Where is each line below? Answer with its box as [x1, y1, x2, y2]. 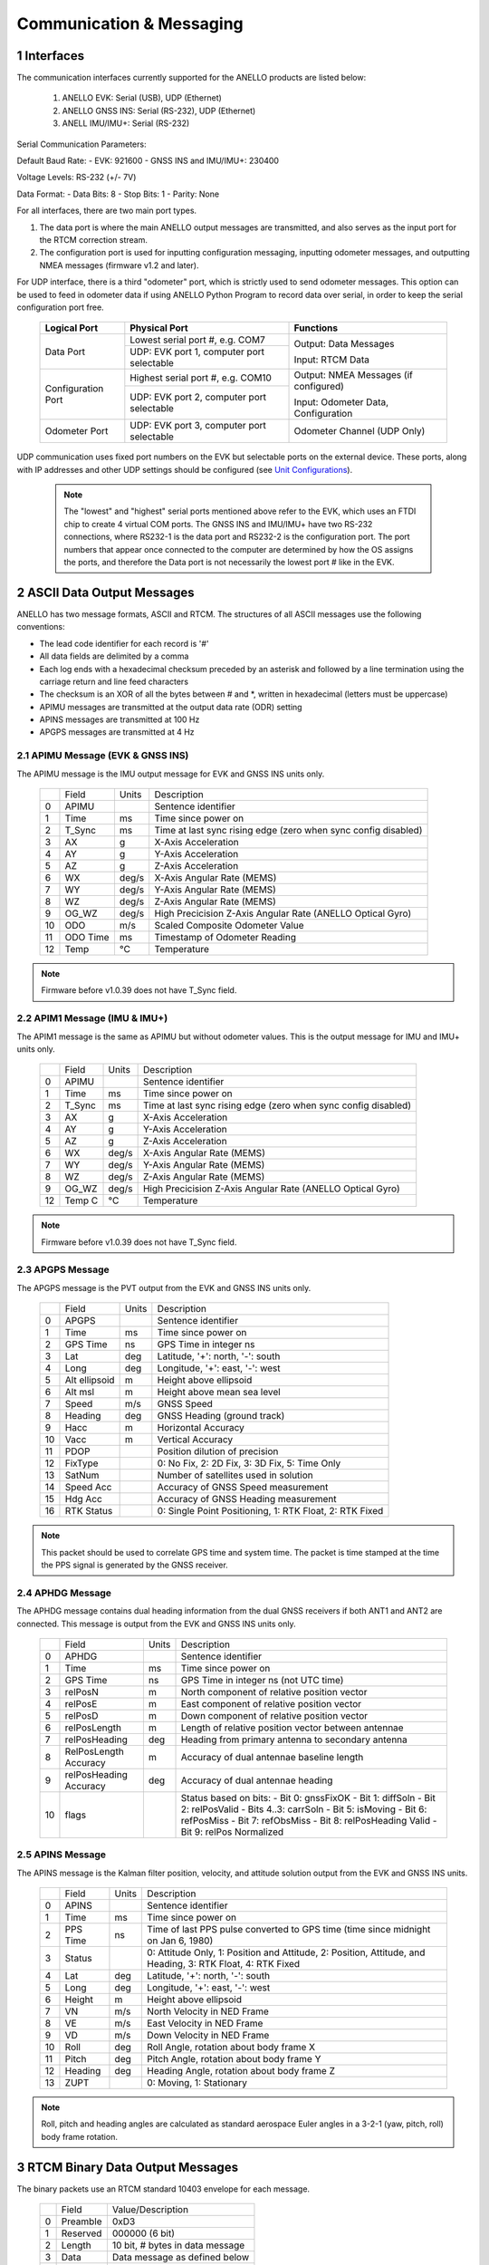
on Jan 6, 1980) [146, 1934, 214, 1947]
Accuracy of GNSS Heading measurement [157, 1493, 337, 1506]
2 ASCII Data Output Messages [16, 584, 195, 600]
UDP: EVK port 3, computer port [129, 419, 267, 432]
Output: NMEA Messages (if [293, 369, 414, 381]
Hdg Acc [64, 1493, 103, 1506]
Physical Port [129, 322, 189, 334]
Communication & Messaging [16, 14, 244, 34]
